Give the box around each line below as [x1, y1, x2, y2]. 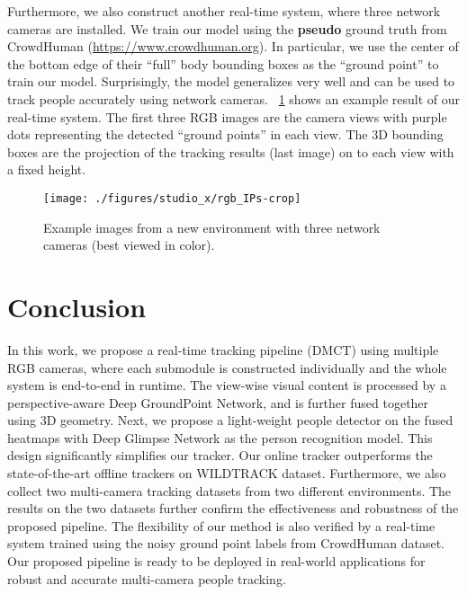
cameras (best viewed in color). [43, 235, 215, 254]
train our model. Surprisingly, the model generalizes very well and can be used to [7, 72, 455, 91]
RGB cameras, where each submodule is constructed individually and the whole [7, 358, 447, 377]
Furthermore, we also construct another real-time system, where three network [7, 2, 441, 20]
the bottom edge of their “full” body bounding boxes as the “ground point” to [7, 54, 439, 73]
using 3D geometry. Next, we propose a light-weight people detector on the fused [7, 411, 454, 430]
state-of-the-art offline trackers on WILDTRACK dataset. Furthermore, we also [7, 464, 446, 483]
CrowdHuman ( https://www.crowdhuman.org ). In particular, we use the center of [7, 37, 459, 56]
